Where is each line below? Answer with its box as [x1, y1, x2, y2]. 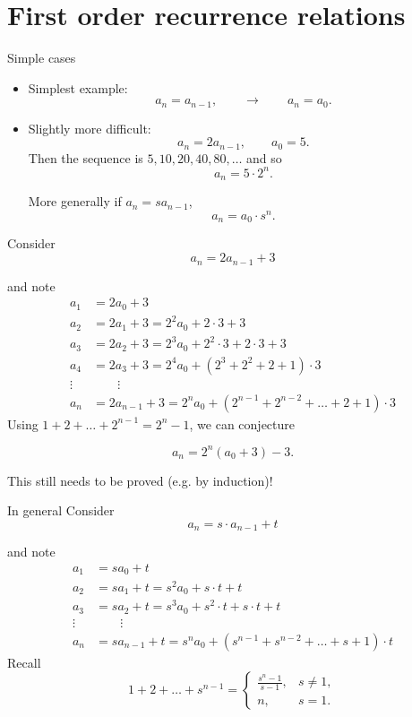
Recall [7, 652, 41, 671]
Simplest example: [28, 78, 128, 97]
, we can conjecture [189, 414, 296, 433]
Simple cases [7, 48, 76, 67]
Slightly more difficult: [28, 118, 151, 137]
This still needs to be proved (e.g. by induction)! [7, 471, 273, 489]
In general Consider [7, 501, 115, 520]
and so [246, 148, 282, 167]
